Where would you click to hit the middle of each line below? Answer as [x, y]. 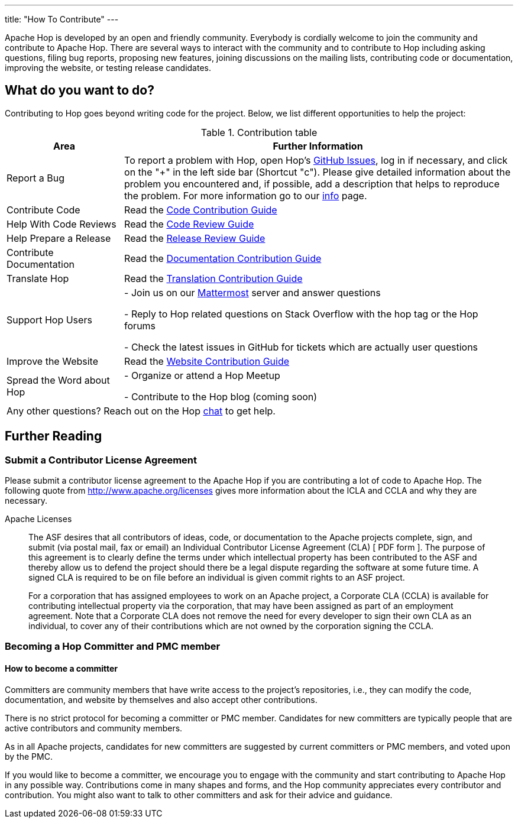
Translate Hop [38, 278]
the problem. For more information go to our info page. [246, 195]
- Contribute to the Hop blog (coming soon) [221, 396]
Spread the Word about [58, 380]
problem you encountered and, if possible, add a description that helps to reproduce [312, 184]
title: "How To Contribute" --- [62, 19]
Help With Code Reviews [61, 224]
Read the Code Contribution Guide [201, 210]
